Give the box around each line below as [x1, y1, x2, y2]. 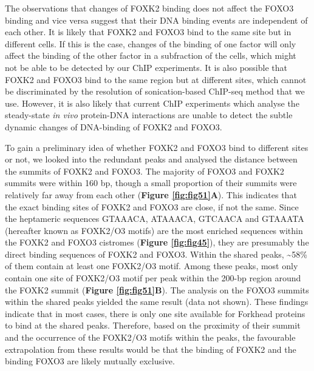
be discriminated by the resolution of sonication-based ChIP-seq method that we [5, 85, 305, 98]
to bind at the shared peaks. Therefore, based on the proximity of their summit [5, 319, 301, 332]
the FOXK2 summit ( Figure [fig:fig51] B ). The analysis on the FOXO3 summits [5, 283, 309, 296]
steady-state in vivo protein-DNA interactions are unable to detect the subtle [5, 109, 293, 121]
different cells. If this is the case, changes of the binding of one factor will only [5, 37, 296, 50]
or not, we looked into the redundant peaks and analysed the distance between [5, 153, 298, 165]
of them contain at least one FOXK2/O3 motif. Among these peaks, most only [5, 259, 298, 272]
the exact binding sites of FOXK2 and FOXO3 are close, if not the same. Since [5, 200, 299, 213]
